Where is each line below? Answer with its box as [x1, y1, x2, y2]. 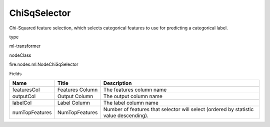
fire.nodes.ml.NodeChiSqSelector [9, 61, 78, 67]
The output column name [103, 93, 162, 100]
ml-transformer [9, 43, 41, 49]
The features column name [103, 86, 167, 93]
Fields [9, 70, 22, 77]
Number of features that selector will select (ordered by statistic [103, 106, 254, 113]
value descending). [103, 112, 148, 119]
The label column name [103, 99, 158, 106]
